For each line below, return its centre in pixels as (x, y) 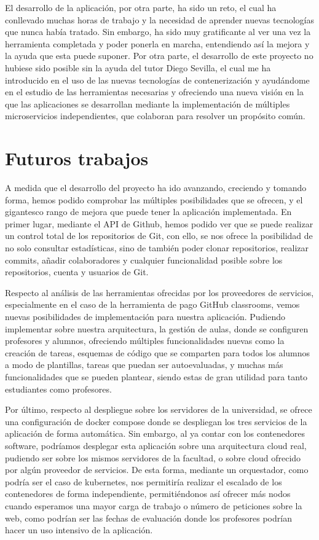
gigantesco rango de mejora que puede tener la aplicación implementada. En (148, 212)
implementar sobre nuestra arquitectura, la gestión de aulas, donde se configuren (157, 328)
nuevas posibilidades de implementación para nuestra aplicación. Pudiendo (145, 316)
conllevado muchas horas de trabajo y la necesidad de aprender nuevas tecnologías (159, 19)
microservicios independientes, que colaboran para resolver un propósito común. (155, 116)
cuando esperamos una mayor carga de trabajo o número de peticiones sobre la (154, 505)
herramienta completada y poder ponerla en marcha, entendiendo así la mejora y (157, 43)
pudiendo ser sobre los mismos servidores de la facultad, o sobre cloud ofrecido (153, 457)
